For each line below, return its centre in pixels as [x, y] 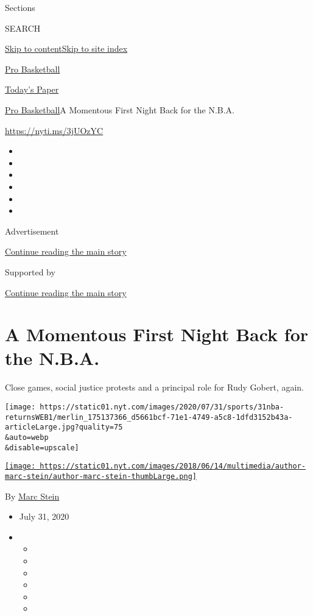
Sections [20, 7]
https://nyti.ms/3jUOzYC [54, 130]
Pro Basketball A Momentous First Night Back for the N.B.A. [120, 109]
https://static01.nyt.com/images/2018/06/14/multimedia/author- [173, 466]
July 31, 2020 [44, 516]
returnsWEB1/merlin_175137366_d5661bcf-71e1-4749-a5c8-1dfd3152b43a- [149, 417]
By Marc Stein [32, 496]
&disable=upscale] [42, 448]
